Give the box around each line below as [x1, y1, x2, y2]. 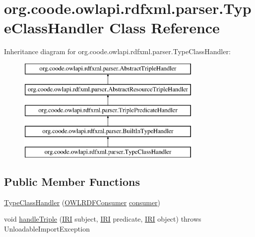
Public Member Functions [4, 173, 140, 189]
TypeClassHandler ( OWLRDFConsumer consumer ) [4, 197, 161, 207]
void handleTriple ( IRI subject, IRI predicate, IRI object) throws [4, 214, 201, 224]
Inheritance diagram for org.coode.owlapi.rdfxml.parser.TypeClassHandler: [4, 46, 231, 57]
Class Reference [109, 17, 220, 38]
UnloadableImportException [4, 223, 90, 234]
